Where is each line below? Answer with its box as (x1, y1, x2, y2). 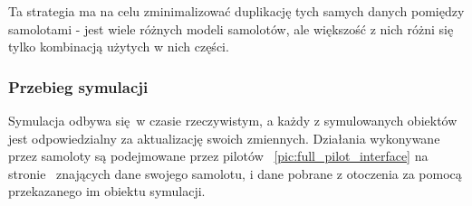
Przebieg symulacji (8, 75, 149, 98)
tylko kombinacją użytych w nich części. (8, 37, 229, 56)
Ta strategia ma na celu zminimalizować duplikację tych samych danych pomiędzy (8, 2, 465, 20)
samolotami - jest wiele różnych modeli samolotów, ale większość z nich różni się (8, 19, 454, 38)
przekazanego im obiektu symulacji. (8, 182, 206, 201)
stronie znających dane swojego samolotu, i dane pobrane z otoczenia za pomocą (8, 164, 462, 183)
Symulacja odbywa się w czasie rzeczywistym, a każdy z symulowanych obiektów (8, 111, 458, 129)
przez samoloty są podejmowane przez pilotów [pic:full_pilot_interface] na (8, 146, 429, 165)
